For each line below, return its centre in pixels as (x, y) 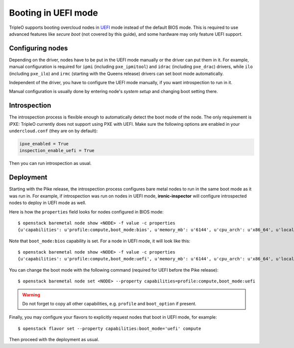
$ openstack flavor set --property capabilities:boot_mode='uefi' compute (110, 328)
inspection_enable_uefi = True (57, 151)
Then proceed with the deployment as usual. (54, 340)
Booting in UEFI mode (53, 13)
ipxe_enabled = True (44, 144)
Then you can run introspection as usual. (50, 163)
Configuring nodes (38, 48)
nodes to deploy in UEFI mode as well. (48, 203)
